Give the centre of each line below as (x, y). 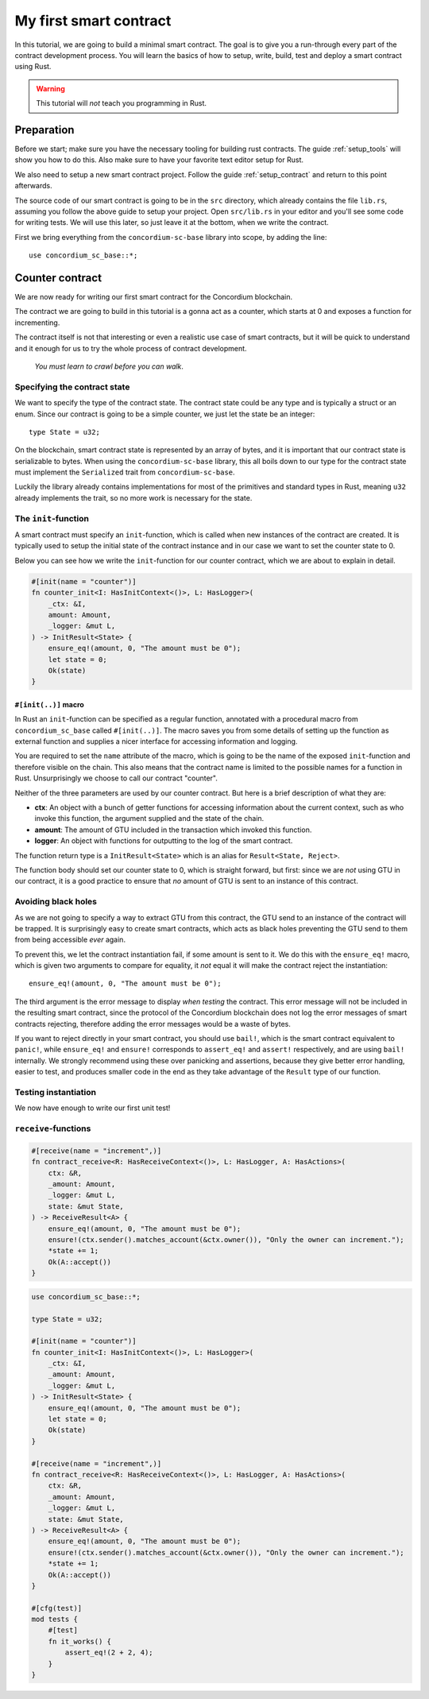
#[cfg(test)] (57, 1608)
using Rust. (33, 67)
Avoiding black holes (56, 902)
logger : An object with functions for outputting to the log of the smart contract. (164, 841)
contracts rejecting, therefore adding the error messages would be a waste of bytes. (153, 1024)
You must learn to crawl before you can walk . (109, 366)
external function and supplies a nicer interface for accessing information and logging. (156, 741)
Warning (50, 88)
